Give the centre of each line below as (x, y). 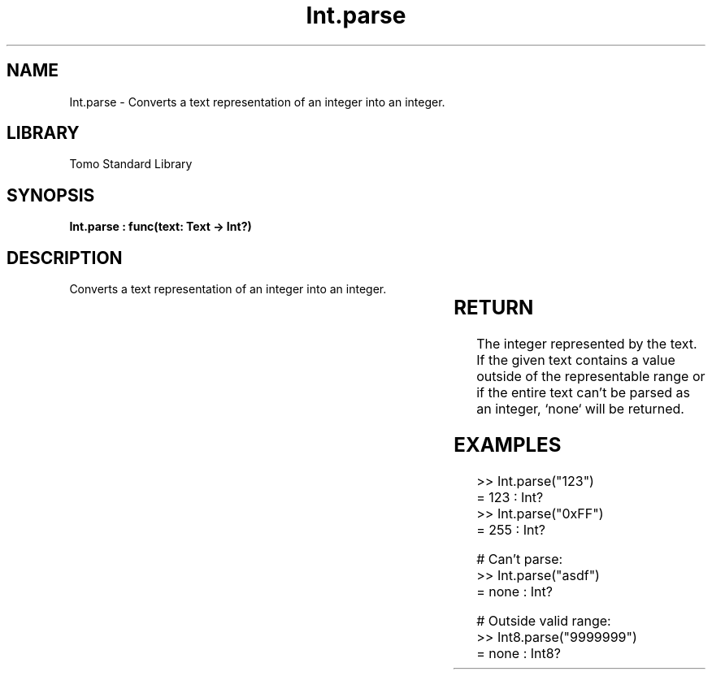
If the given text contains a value (576, 360)
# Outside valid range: (544, 620)
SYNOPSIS (51, 195)
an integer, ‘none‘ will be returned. (580, 409)
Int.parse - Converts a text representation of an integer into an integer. (257, 102)
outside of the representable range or (591, 377)
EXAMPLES (508, 444)
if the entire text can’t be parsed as (583, 393)
